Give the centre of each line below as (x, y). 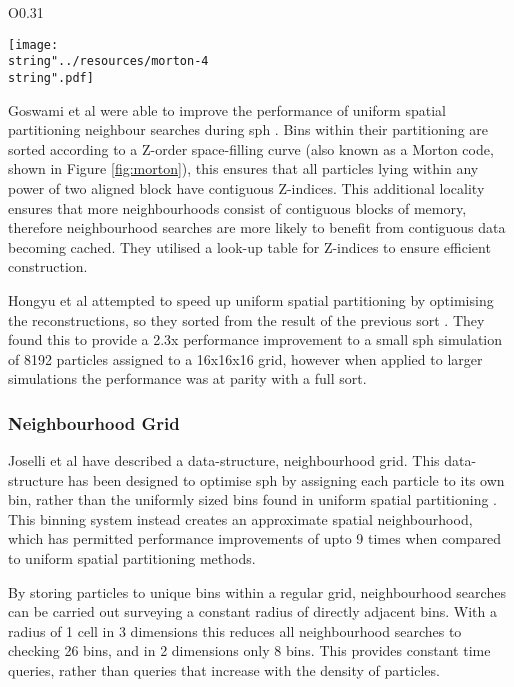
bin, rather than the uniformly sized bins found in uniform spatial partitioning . (253, 499)
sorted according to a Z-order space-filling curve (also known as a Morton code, (251, 148)
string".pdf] (51, 77)
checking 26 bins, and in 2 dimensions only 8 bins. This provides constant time (249, 650)
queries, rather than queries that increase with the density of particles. (224, 670)
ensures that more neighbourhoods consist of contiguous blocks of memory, (237, 207)
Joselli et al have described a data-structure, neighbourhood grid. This (224, 460)
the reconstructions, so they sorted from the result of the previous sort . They (246, 319)
